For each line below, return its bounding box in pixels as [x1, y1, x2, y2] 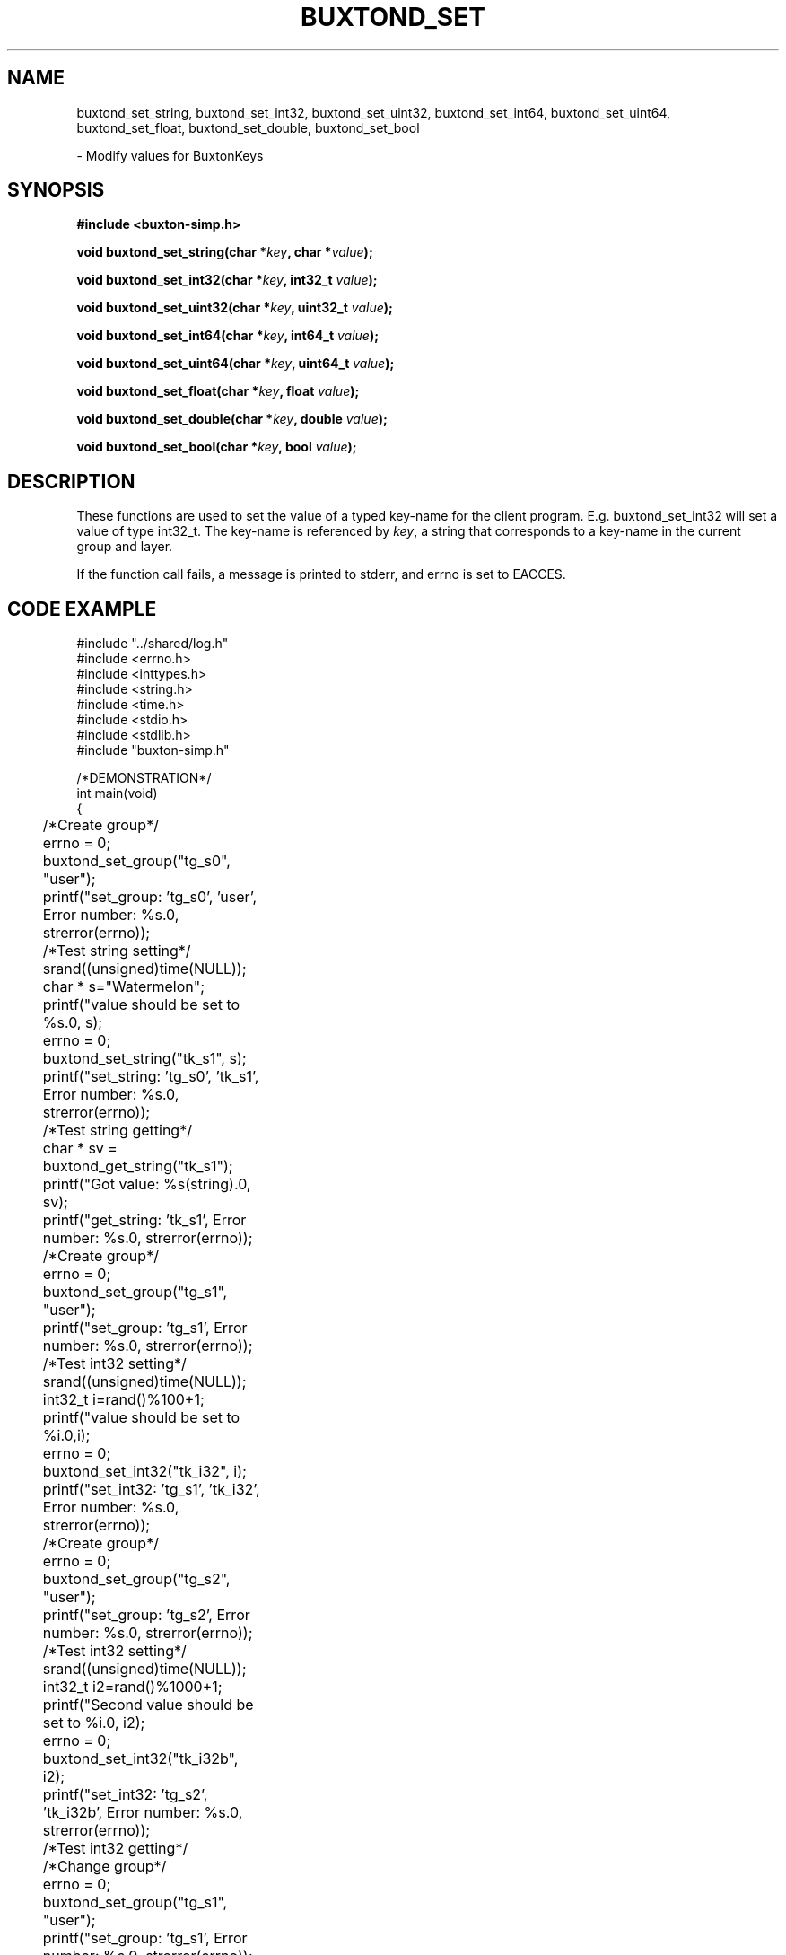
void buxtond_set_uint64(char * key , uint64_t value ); [76, 355, 395, 372]
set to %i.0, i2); [42, 1714, 145, 1732]
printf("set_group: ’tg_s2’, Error [42, 1606, 250, 1625]
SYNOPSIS [7, 179, 105, 202]
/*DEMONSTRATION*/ [76, 770, 212, 786]
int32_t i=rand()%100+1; [42, 1390, 205, 1409]
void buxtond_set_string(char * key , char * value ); [76, 244, 373, 260]
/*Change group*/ [42, 1857, 167, 1876]
